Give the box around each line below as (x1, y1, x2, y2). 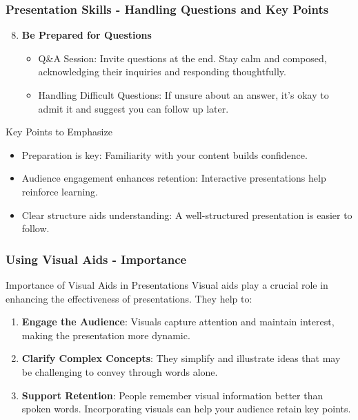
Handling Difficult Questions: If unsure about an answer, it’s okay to (38, 88, 329, 102)
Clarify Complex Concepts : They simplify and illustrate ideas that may (21, 351, 341, 365)
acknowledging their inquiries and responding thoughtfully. (38, 64, 286, 79)
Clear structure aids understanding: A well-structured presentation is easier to (21, 207, 352, 222)
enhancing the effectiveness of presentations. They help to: (6, 291, 252, 305)
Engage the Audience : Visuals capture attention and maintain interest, (21, 314, 335, 329)
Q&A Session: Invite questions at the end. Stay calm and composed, (38, 50, 327, 65)
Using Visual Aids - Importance (6, 250, 187, 267)
